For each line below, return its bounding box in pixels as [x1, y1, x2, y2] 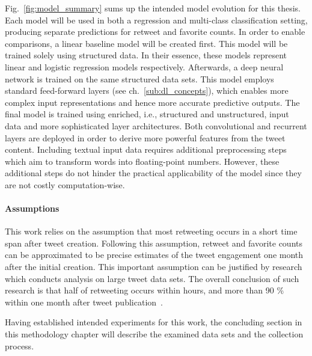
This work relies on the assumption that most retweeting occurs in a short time [5, 225, 298, 238]
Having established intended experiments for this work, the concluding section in [5, 316, 302, 328]
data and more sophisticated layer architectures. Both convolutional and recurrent [5, 119, 307, 132]
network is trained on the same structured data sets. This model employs [5, 72, 274, 85]
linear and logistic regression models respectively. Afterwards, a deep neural [5, 60, 284, 73]
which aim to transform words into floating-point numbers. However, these [5, 155, 280, 167]
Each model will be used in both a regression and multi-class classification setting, [5, 13, 308, 26]
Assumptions [5, 202, 60, 215]
